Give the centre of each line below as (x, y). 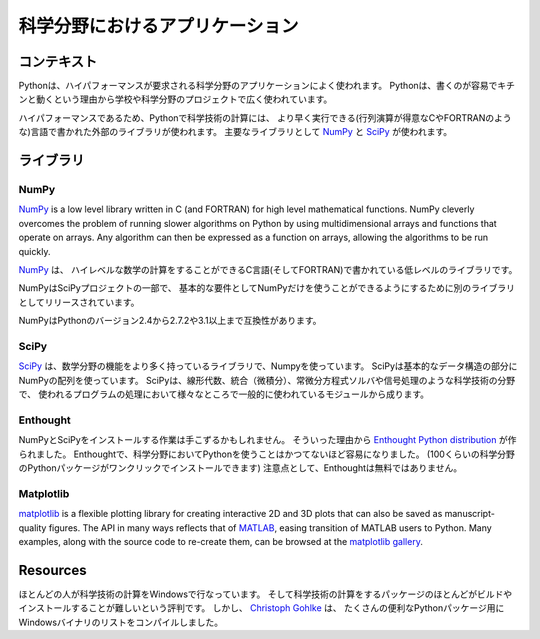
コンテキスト (58, 61)
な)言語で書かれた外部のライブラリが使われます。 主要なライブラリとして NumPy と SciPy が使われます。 (235, 132)
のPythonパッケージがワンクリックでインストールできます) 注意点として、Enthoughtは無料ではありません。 (240, 467)
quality (32, 527)
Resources (52, 570)
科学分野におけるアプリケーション (158, 26)
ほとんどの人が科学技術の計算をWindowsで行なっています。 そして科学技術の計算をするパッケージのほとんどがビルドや (265, 594)
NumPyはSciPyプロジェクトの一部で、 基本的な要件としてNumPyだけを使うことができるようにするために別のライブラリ (266, 288)
